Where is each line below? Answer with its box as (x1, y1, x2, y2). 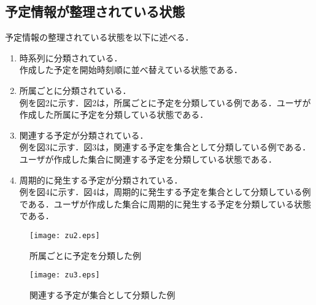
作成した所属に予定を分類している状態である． (19, 108, 209, 121)
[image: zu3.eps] (29, 271, 100, 280)
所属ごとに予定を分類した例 (29, 249, 141, 261)
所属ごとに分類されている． (19, 83, 131, 96)
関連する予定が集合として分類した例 (29, 288, 175, 301)
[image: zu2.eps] (29, 231, 100, 240)
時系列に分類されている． (19, 51, 123, 64)
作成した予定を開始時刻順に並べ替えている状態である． (19, 63, 242, 76)
